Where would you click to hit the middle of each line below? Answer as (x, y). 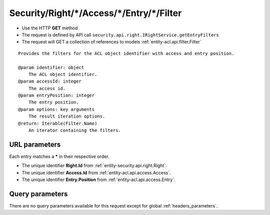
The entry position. (53, 102)
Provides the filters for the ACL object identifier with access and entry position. (126, 53)
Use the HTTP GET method (50, 28)
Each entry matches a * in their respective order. (59, 156)
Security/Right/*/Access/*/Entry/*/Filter (95, 13)
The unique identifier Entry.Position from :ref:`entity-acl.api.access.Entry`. (98, 179)
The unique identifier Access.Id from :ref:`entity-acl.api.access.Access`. (96, 172)
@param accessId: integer (50, 81)
